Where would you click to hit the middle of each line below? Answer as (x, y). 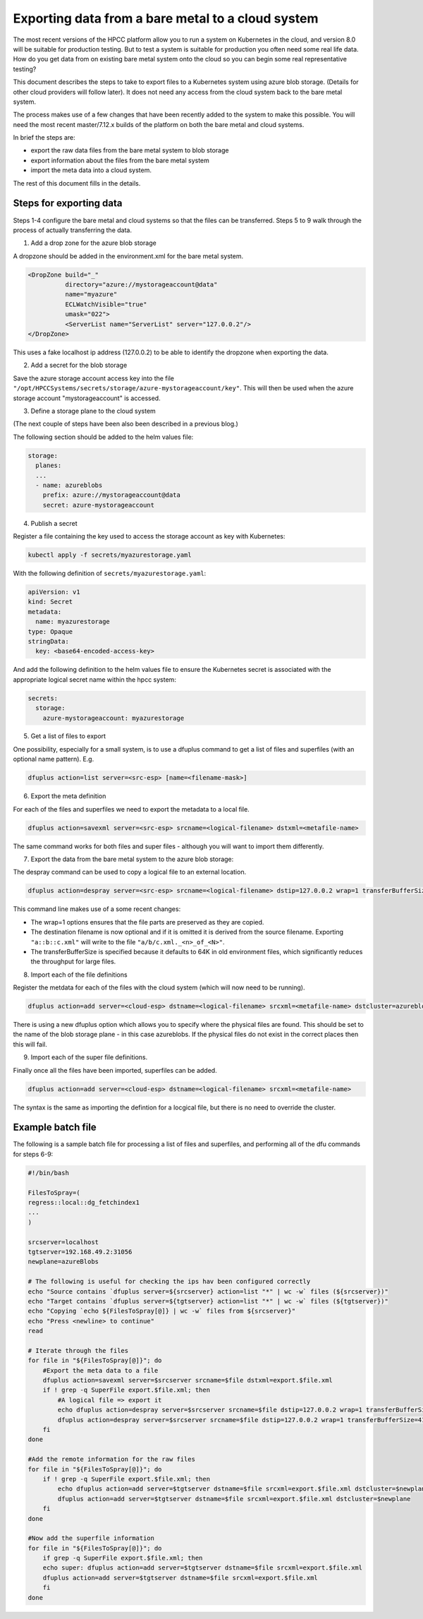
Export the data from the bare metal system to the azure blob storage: (132, 859)
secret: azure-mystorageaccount (99, 505)
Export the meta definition (68, 796)
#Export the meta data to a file (100, 1370)
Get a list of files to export (68, 736)
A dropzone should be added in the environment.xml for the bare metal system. (128, 256)
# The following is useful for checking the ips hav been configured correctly (169, 1282)
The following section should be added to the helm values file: (103, 437)
